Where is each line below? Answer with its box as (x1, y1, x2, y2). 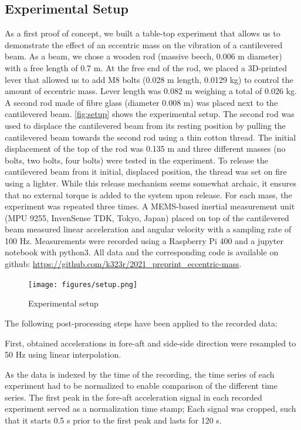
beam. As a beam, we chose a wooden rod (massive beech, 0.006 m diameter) (5, 50, 282, 62)
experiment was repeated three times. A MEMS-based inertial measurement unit (5, 200, 295, 212)
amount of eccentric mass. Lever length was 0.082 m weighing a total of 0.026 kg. (5, 85, 297, 97)
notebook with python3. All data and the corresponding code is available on (5, 246, 279, 258)
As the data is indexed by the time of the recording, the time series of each (5, 368, 275, 380)
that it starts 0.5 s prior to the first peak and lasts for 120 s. (5, 414, 222, 426)
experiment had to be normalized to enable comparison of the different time (5, 379, 278, 392)
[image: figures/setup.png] (28, 280, 138, 289)
